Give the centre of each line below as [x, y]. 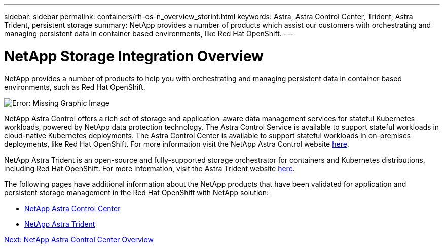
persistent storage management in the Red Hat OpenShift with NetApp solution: [137, 192]
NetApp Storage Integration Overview [134, 56]
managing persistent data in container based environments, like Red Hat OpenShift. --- [149, 34]
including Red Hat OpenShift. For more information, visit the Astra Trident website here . [150, 168]
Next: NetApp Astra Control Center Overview [79, 239]
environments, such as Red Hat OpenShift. [75, 87]
